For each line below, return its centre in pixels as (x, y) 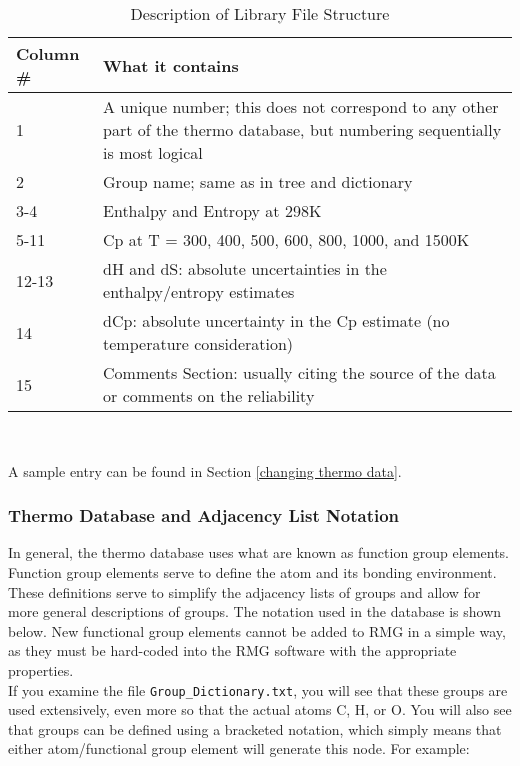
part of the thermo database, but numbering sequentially (302, 129)
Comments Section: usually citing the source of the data (299, 372)
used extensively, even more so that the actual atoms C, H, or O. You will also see (260, 709)
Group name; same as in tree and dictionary (258, 181)
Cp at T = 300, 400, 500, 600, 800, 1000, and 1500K (286, 239)
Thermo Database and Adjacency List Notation (204, 515)
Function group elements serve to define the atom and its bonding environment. (252, 572)
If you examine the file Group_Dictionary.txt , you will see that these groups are (258, 689)
